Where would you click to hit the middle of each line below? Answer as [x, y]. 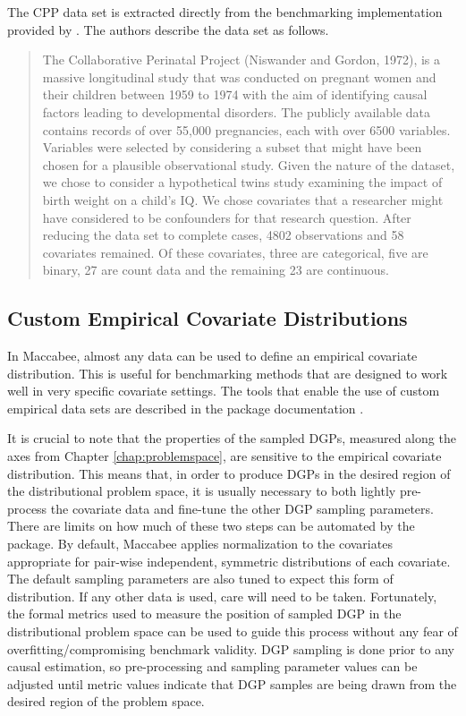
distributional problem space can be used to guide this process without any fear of [233, 631]
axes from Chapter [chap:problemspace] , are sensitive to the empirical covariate [225, 456]
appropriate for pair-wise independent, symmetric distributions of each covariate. [229, 561]
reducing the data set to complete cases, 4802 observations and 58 [223, 235]
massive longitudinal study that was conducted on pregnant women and [239, 77]
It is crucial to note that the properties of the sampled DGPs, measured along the [232, 438]
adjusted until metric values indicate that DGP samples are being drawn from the [232, 683]
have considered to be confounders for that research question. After [227, 217]
